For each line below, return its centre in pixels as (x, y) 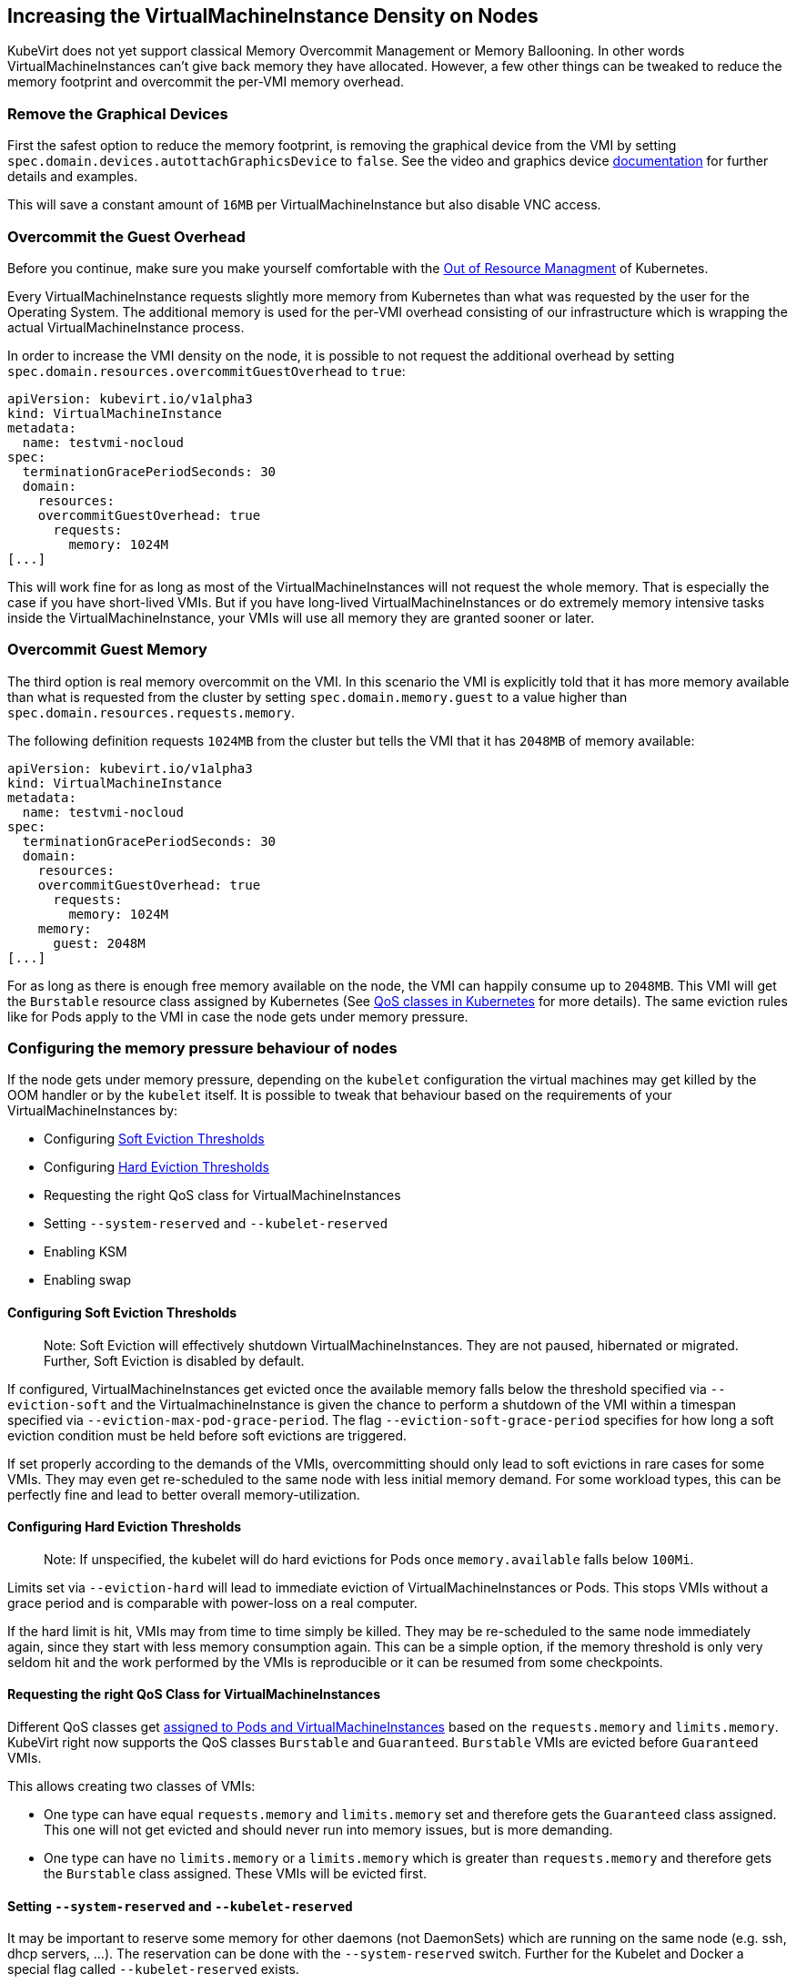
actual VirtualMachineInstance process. (126, 327)
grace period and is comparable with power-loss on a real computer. (212, 1602)
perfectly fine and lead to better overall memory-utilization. (184, 1494)
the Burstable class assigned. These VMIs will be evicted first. (236, 1874)
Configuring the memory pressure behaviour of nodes (202, 1048)
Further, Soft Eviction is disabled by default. (174, 1360)
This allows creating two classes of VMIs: (131, 1786)
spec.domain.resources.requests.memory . (151, 712)
